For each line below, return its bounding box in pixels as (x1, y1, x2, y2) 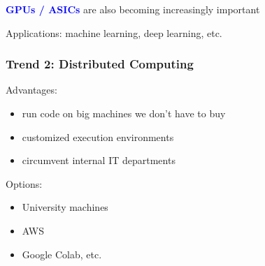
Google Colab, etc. (22, 246, 102, 261)
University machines (22, 200, 108, 214)
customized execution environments (22, 129, 174, 144)
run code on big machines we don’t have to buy (22, 106, 226, 120)
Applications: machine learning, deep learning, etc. (6, 25, 222, 40)
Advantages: (6, 82, 57, 97)
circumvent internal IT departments (22, 153, 176, 168)
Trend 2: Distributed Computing (6, 55, 194, 73)
